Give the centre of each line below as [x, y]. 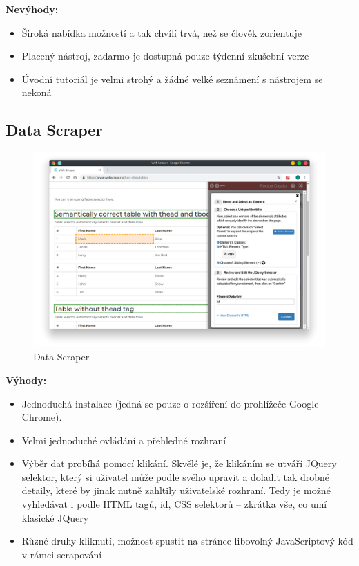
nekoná [37, 92]
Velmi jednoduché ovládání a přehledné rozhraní [124, 440]
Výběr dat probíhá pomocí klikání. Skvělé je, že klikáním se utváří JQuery [179, 463]
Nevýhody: [32, 9]
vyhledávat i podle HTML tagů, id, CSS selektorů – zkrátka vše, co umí [174, 504]
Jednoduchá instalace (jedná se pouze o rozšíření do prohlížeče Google [170, 403]
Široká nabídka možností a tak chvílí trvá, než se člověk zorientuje [162, 32]
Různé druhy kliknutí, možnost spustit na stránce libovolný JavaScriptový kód [187, 541]
